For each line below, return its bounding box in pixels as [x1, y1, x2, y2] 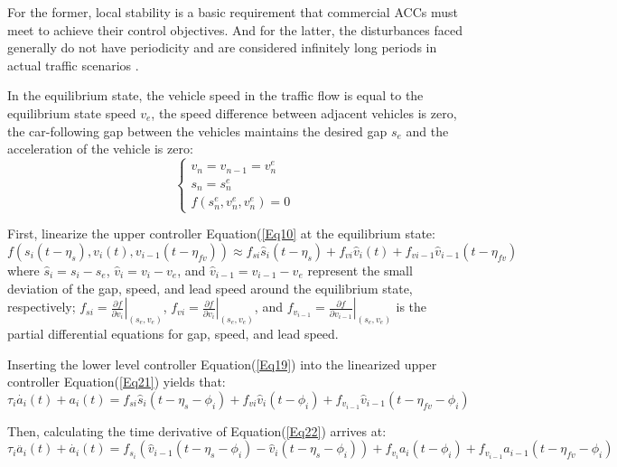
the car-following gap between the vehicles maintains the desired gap [7, 121, 388, 140]
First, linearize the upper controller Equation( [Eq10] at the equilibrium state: [7, 224, 435, 243]
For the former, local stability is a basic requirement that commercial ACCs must [7, 3, 458, 21]
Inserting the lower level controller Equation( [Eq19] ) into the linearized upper [7, 354, 437, 373]
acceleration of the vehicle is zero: [7, 139, 193, 158]
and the [406, 121, 449, 140]
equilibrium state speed [7, 103, 136, 122]
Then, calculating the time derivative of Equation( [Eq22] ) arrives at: [7, 421, 387, 440]
